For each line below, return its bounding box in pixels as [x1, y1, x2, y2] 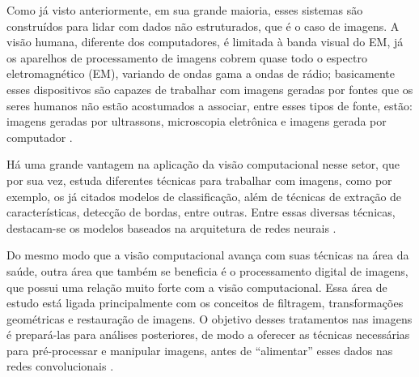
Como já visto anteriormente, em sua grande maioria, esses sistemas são [6, 2, 363, 18]
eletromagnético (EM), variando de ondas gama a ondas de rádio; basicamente [6, 65, 396, 82]
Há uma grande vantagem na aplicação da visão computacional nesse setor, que [6, 156, 400, 173]
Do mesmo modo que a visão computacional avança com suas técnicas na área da [6, 246, 409, 263]
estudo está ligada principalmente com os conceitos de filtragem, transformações [6, 294, 404, 311]
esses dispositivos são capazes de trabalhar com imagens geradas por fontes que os [6, 80, 413, 97]
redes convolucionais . [6, 358, 114, 375]
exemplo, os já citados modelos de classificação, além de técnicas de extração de [6, 187, 402, 204]
